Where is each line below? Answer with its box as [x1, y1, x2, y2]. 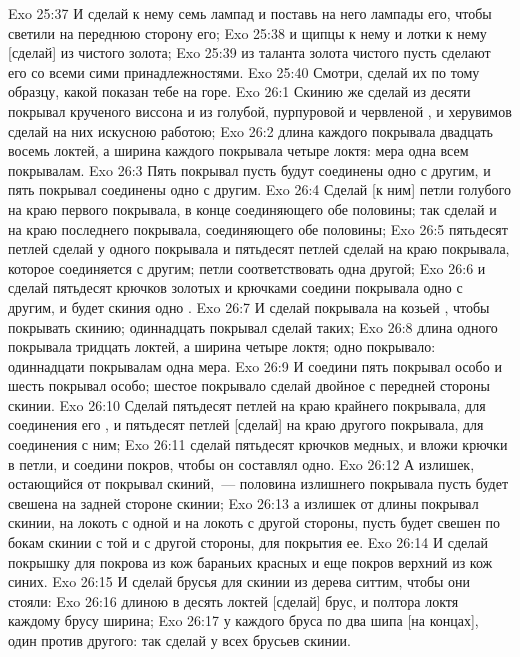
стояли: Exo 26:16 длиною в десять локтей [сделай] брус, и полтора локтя [8, 590, 459, 611]
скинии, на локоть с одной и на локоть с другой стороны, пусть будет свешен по [8, 512, 501, 533]
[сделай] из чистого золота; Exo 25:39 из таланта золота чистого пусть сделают [8, 42, 491, 63]
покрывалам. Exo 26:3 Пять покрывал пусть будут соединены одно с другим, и [8, 159, 491, 180]
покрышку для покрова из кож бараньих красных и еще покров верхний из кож [8, 551, 493, 572]
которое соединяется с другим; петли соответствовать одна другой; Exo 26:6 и [8, 257, 486, 278]
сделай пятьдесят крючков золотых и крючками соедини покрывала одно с [8, 277, 463, 298]
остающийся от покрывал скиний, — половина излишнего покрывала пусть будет [8, 473, 509, 494]
